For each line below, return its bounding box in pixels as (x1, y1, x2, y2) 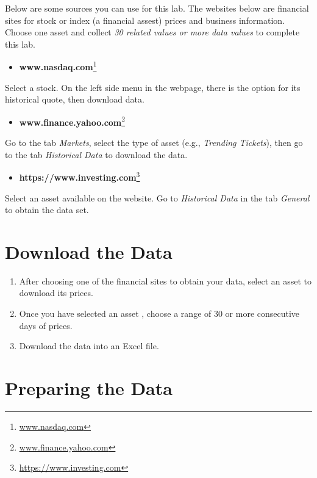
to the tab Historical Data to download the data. (5, 148, 188, 161)
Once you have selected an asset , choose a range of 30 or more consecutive (19, 307, 300, 319)
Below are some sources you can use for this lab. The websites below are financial (5, 2, 309, 14)
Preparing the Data (5, 375, 173, 400)
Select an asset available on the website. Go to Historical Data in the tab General (5, 191, 310, 204)
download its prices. (19, 286, 93, 299)
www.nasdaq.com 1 (19, 59, 97, 73)
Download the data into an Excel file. (19, 339, 159, 352)
